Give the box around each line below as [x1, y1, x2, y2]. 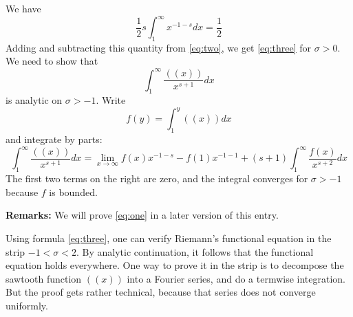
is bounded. [49, 184, 98, 199]
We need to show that [6, 54, 98, 68]
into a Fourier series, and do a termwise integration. [127, 271, 346, 285]
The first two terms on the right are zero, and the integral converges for [6, 171, 308, 186]
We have [6, 1, 41, 15]
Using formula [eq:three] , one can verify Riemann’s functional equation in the [6, 230, 332, 245]
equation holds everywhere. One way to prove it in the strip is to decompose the [6, 258, 344, 272]
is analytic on [6, 93, 63, 107]
